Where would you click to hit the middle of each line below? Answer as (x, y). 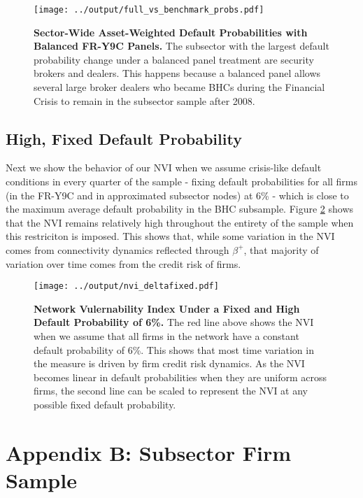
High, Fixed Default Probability (124, 138)
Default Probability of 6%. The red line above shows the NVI (174, 322)
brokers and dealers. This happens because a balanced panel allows (177, 73)
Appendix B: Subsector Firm (149, 452)
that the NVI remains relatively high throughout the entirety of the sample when (180, 222)
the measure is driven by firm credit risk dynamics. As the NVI (169, 363)
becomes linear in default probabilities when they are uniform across (180, 377)
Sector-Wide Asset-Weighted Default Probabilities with (171, 32)
